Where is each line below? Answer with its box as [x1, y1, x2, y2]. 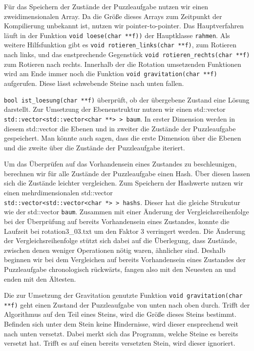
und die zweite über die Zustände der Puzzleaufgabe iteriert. [4, 142, 185, 152]
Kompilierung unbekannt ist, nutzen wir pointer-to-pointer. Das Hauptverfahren [4, 21, 244, 31]
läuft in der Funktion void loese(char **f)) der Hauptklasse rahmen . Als [4, 30, 230, 40]
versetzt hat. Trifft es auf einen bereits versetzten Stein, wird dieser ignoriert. [4, 338, 235, 348]
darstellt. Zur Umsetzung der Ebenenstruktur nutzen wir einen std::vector [4, 104, 226, 114]
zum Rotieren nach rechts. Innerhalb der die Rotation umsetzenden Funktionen [4, 59, 241, 69]
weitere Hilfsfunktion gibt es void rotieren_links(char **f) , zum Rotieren [4, 40, 236, 50]
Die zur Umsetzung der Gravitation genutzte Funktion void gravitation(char [4, 290, 243, 300]
